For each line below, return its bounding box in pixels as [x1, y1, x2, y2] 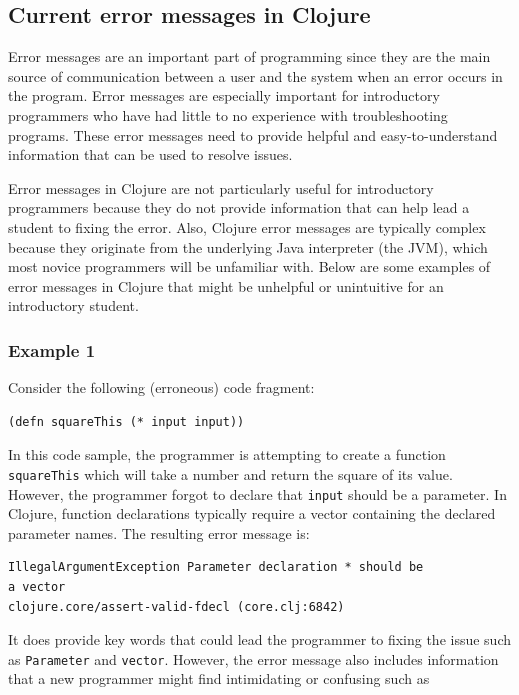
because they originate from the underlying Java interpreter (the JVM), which [8, 236, 488, 257]
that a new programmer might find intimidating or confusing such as [8, 668, 430, 689]
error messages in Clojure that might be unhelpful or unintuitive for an [8, 275, 444, 296]
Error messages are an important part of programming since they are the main [8, 46, 491, 67]
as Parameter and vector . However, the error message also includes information [8, 648, 499, 669]
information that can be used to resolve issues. [8, 144, 293, 165]
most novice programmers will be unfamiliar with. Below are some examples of [8, 256, 491, 277]
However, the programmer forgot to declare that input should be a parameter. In [8, 483, 507, 504]
